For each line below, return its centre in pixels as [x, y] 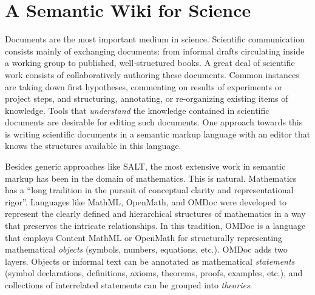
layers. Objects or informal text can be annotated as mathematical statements [150, 261]
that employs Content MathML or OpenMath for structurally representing [144, 237]
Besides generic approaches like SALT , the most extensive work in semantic [145, 166]
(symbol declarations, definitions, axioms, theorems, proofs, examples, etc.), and [154, 273]
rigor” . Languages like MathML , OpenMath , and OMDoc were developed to [146, 201]
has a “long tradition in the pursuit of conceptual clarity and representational [149, 190]
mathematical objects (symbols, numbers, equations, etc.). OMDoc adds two [146, 249]
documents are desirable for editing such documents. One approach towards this [154, 122]
